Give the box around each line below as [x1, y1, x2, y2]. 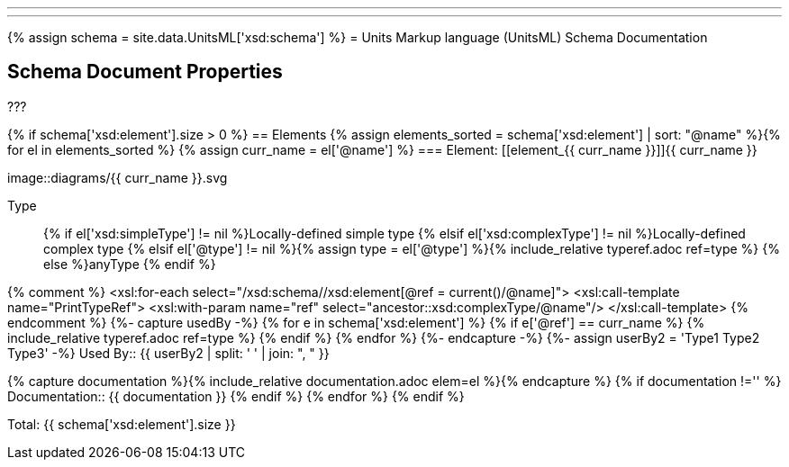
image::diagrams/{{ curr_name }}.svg [7, 169, 228, 185]
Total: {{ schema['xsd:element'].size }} [7, 416, 236, 432]
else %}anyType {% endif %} [43, 256, 216, 272]
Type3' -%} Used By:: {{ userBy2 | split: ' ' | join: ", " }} [7, 345, 330, 361]
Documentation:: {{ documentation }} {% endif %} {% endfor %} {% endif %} [7, 388, 465, 404]
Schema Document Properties [7, 60, 283, 84]
